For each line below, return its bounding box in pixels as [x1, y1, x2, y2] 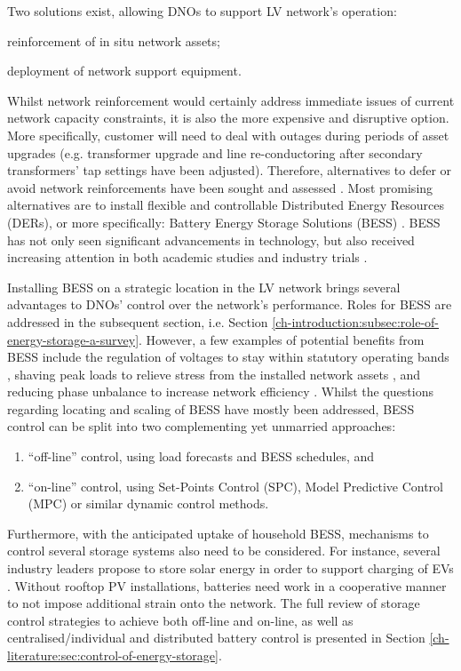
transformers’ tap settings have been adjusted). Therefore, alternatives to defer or [7, 161, 452, 180]
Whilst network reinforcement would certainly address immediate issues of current [7, 91, 455, 109]
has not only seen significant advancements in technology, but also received [7, 230, 415, 249]
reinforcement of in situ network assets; [7, 31, 220, 50]
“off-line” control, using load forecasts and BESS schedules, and [28, 447, 375, 466]
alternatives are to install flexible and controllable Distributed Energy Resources [7, 196, 444, 214]
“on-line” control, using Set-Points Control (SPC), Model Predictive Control [28, 476, 444, 495]
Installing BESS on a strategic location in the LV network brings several [7, 277, 401, 296]
